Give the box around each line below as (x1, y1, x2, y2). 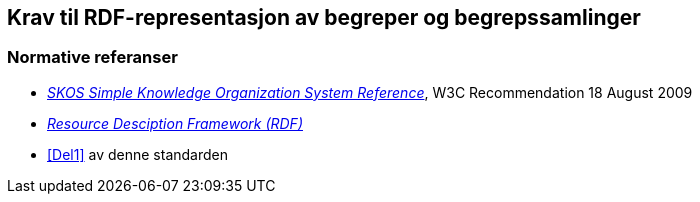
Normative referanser (7, 47, 178, 68)
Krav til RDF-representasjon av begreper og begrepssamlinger (7, 5, 641, 30)
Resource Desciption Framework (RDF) (47, 114, 303, 132)
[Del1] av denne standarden (47, 145, 229, 163)
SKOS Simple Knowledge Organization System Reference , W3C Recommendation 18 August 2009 (47, 83, 693, 101)
